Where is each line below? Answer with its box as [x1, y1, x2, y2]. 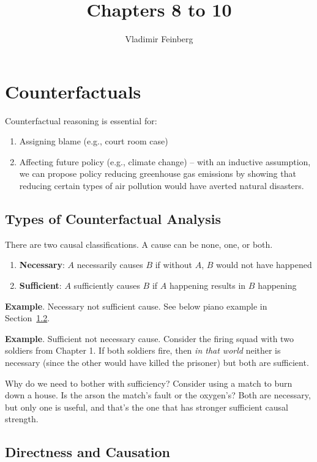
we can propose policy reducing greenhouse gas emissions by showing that [19, 167, 296, 180]
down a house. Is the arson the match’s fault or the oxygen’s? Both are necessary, [5, 389, 311, 401]
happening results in [169, 279, 246, 292]
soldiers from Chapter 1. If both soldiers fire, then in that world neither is [5, 344, 281, 357]
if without [155, 258, 193, 271]
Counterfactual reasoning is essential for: [5, 114, 157, 127]
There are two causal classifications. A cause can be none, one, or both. [5, 237, 273, 250]
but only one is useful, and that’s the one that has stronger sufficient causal [5, 400, 289, 413]
